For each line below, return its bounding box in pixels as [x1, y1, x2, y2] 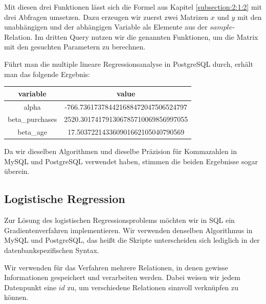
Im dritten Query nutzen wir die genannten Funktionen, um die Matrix [35, 31, 258, 42]
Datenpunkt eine [4, 282, 57, 292]
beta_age [17, 126, 47, 137]
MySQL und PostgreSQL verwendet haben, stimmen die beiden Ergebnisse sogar [4, 156, 258, 166]
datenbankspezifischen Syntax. [4, 245, 99, 256]
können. [4, 292, 29, 302]
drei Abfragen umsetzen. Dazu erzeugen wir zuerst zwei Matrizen [4, 11, 209, 22]
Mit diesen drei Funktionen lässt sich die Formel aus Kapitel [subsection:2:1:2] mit [4, 2, 262, 12]
